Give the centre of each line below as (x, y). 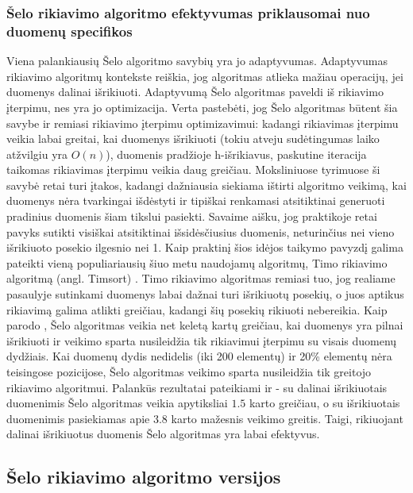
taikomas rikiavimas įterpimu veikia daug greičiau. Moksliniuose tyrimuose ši (193, 169)
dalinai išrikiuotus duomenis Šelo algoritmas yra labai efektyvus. (163, 434)
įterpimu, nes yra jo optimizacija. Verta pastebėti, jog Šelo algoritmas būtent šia (202, 107)
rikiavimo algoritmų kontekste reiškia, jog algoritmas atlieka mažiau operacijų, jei (205, 76)
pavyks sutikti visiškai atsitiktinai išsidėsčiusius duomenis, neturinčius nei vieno (201, 231)
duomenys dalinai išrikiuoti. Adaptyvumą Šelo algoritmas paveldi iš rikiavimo (195, 92)
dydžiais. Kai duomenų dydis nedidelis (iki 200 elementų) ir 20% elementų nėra (199, 356)
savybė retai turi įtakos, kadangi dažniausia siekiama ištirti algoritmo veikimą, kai (206, 185)
